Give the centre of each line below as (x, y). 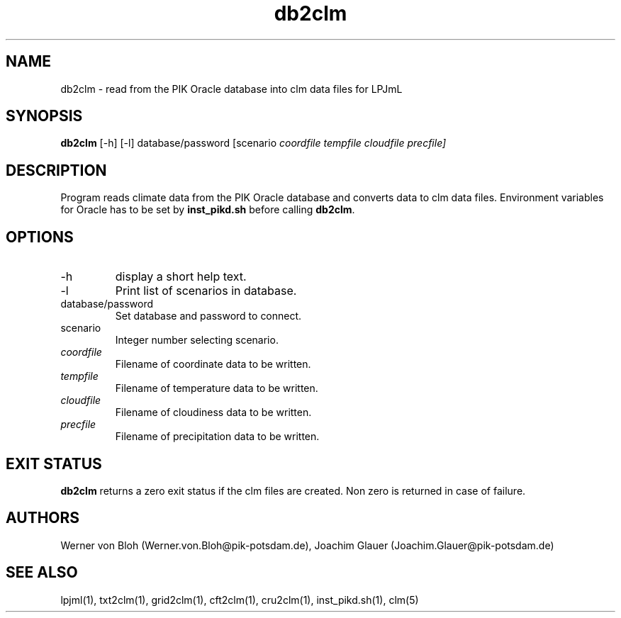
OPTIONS (40, 237)
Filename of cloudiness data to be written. (213, 412)
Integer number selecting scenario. (197, 340)
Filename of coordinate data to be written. (213, 364)
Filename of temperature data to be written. (217, 388)
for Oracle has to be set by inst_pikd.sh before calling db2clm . (208, 210)
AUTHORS (43, 518)
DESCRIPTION (56, 170)
